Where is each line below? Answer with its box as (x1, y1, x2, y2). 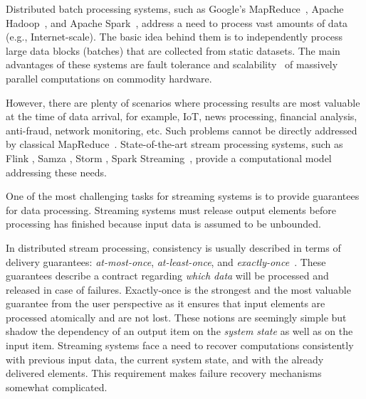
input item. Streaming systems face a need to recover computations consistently (6, 338, 354, 353)
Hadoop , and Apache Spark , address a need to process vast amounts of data (6, 15, 348, 30)
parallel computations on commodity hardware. (6, 70, 212, 85)
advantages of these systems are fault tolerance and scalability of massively (6, 57, 338, 72)
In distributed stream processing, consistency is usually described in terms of (6, 240, 341, 255)
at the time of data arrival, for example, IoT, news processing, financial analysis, (6, 109, 357, 124)
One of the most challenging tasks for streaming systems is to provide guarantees (6, 188, 360, 203)
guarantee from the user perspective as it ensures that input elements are (6, 296, 325, 311)
